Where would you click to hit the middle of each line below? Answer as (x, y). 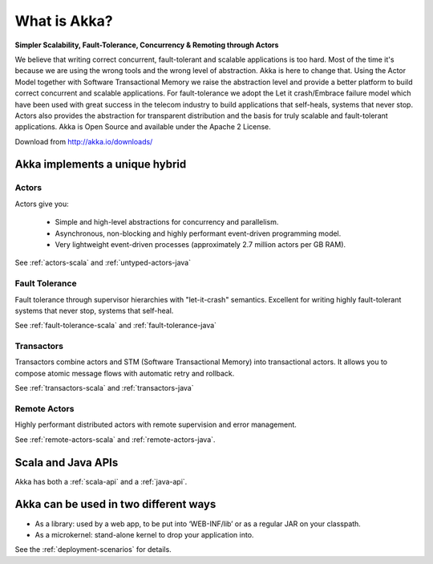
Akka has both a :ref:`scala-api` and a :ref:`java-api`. (101, 481)
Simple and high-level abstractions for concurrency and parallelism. (167, 222)
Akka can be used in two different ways (115, 504)
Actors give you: (42, 204)
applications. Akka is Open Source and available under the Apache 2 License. (143, 127)
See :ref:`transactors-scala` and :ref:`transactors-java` (104, 388)
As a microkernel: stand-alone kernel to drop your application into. (144, 534)
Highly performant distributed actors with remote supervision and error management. (156, 424)
